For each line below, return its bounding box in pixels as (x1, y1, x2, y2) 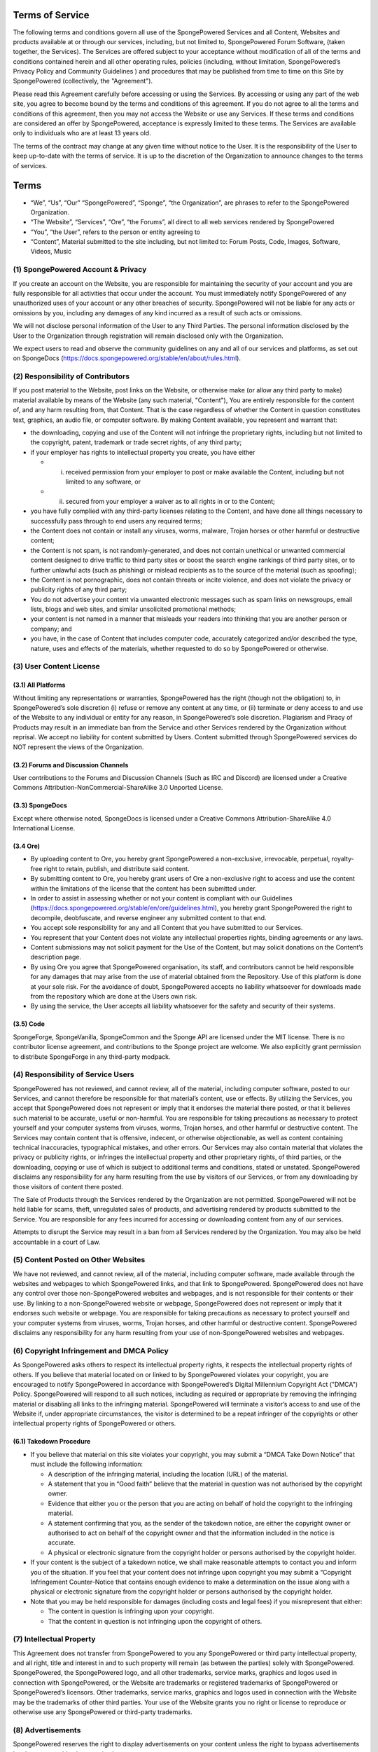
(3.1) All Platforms (13, 680, 66, 690)
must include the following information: (30, 1460, 143, 1468)
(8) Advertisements (13, 1725, 81, 1734)
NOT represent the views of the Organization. (13, 743, 144, 751)
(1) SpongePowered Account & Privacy (13, 265, 147, 275)
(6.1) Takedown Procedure (13, 1437, 91, 1446)
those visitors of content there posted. (13, 1182, 124, 1191)
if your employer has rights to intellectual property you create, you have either (30, 448, 255, 456)
